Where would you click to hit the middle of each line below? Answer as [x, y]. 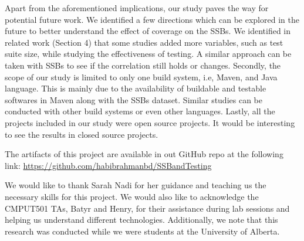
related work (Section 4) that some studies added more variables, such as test [144, 42]
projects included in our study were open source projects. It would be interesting [150, 122]
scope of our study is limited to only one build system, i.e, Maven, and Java [141, 77]
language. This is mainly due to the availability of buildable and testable [136, 88]
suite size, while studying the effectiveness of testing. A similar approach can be [148, 54]
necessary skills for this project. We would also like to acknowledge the [132, 196]
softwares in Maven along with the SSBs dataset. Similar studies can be [134, 99]
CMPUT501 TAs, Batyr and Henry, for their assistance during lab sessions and [147, 208]
